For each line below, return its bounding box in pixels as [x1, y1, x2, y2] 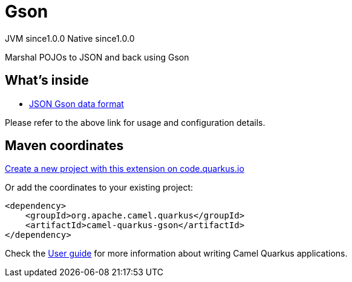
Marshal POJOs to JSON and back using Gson [5, 51, 189, 62]
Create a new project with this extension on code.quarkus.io [5, 163, 244, 174]
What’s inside [5, 73, 89, 88]
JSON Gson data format [29, 98, 124, 109]
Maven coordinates [5, 138, 124, 154]
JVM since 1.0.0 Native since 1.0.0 [5, 33, 135, 44]
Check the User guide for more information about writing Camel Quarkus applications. [5, 248, 348, 259]
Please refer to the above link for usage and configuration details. [5, 117, 266, 128]
